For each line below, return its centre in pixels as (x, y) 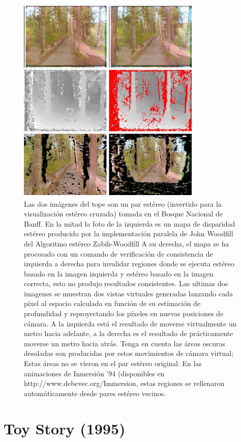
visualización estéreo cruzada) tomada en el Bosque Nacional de (123, 214)
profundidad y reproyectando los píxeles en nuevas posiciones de (124, 313)
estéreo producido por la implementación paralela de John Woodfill (129, 233)
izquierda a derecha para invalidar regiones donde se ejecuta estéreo (129, 264)
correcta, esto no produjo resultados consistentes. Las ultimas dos (126, 283)
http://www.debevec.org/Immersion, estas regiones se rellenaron (124, 383)
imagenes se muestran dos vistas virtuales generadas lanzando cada (128, 293)
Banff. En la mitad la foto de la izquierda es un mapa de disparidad (130, 223)
